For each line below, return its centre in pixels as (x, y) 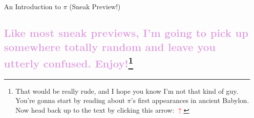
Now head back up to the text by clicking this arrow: (95, 110)
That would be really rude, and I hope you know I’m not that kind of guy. (127, 91)
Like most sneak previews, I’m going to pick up (126, 32)
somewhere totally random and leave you (110, 47)
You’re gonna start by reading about (70, 100)
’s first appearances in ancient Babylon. (190, 100)
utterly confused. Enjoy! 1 (69, 62)
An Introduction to (32, 6)
